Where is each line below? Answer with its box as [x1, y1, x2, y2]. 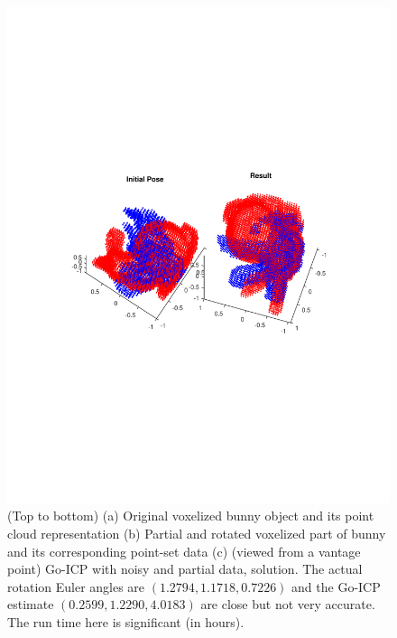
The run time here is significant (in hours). [7, 613, 245, 632]
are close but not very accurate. [200, 595, 375, 614]
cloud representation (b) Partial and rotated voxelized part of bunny [7, 524, 386, 543]
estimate [7, 595, 54, 614]
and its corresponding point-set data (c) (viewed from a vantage [7, 541, 361, 560]
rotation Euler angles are [7, 577, 145, 596]
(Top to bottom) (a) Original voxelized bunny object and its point [7, 506, 374, 525]
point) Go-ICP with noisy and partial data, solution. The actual [7, 559, 363, 578]
